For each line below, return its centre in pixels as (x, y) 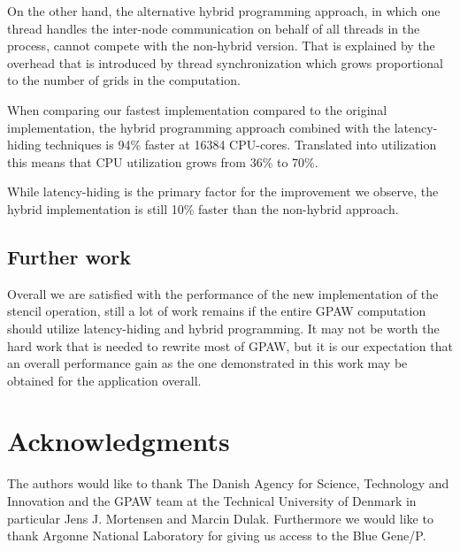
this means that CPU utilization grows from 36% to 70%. (163, 161)
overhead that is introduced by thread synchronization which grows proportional (225, 62)
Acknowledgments (119, 441)
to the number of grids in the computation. (124, 80)
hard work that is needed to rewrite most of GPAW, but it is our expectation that (230, 345)
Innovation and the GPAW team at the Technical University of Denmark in (212, 501)
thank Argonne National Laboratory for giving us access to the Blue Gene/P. (217, 536)
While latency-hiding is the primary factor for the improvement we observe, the (223, 191)
